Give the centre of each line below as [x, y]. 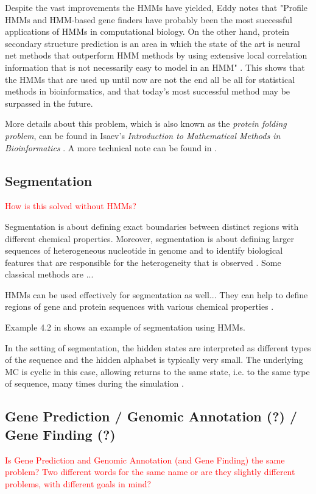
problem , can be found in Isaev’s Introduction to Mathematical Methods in [143, 135]
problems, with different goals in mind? [78, 483]
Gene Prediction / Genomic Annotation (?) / [151, 416]
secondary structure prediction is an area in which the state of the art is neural [153, 43]
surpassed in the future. [49, 103]
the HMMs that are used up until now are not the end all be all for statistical [150, 79]
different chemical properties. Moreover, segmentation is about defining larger [149, 238]
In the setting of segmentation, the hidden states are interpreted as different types [158, 347]
